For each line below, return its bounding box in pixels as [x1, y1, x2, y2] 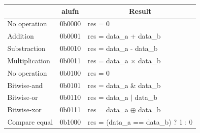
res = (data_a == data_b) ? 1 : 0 [88, 117, 193, 127]
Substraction [7, 43, 46, 53]
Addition [7, 31, 34, 41]
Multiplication [7, 55, 50, 65]
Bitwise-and [7, 80, 43, 90]
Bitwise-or [7, 92, 38, 102]
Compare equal [7, 117, 53, 127]
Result [129, 5, 152, 16]
